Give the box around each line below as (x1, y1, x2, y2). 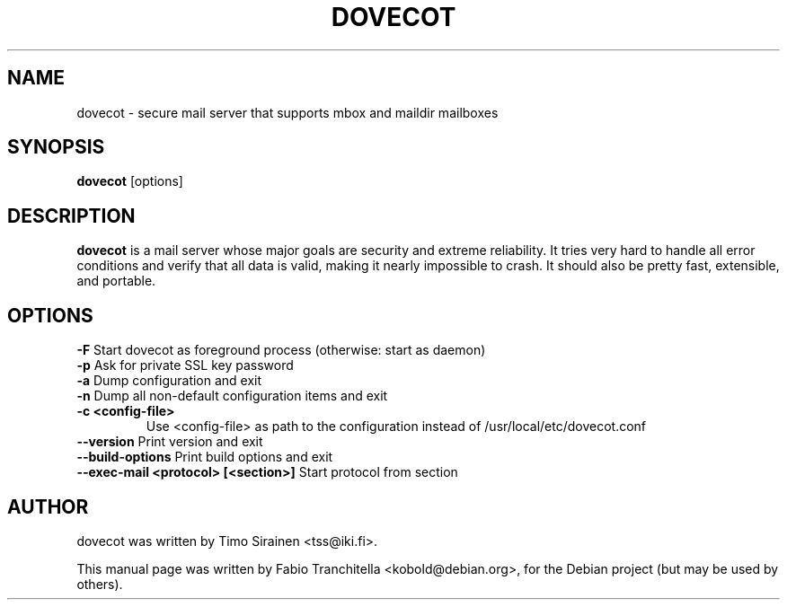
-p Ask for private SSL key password (76, 357, 294, 374)
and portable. (76, 273, 156, 289)
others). (76, 576, 123, 592)
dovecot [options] (76, 173, 183, 189)
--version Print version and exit (76, 434, 263, 450)
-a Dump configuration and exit (76, 373, 262, 389)
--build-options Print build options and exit (76, 449, 333, 465)
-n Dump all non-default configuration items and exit (76, 388, 388, 404)
